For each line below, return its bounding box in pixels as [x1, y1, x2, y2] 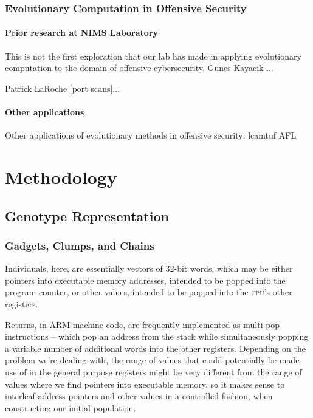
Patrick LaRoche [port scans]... [5, 81, 120, 94]
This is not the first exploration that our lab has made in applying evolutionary [5, 49, 301, 62]
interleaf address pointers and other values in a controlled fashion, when [5, 389, 273, 402]
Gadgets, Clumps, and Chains [5, 238, 154, 253]
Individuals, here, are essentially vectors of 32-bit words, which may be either [5, 262, 293, 275]
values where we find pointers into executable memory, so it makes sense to [5, 377, 285, 390]
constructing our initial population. [5, 401, 136, 414]
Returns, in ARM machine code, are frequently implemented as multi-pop [5, 318, 280, 331]
